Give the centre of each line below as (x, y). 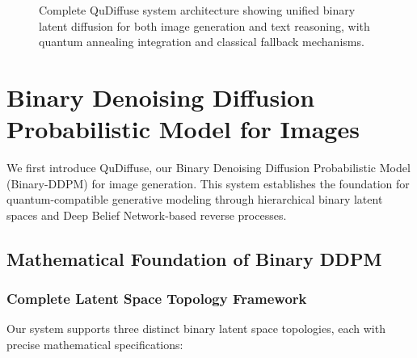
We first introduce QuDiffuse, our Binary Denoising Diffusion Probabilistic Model (208, 168)
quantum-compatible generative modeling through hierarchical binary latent (195, 199)
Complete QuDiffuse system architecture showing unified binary (197, 10)
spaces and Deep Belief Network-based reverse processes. (147, 215)
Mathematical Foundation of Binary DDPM (194, 258)
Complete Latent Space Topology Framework (157, 299)
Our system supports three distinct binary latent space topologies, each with (196, 329)
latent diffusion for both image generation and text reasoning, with (204, 25)
